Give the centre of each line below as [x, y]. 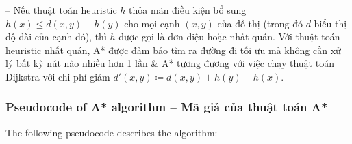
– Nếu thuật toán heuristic [61, 10]
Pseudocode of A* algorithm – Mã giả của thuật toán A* [167, 107]
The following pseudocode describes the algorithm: [112, 132]
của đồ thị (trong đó [260, 23]
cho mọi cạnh [152, 23]
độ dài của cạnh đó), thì [56, 37]
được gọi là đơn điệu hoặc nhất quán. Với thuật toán [229, 37]
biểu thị [330, 23]
